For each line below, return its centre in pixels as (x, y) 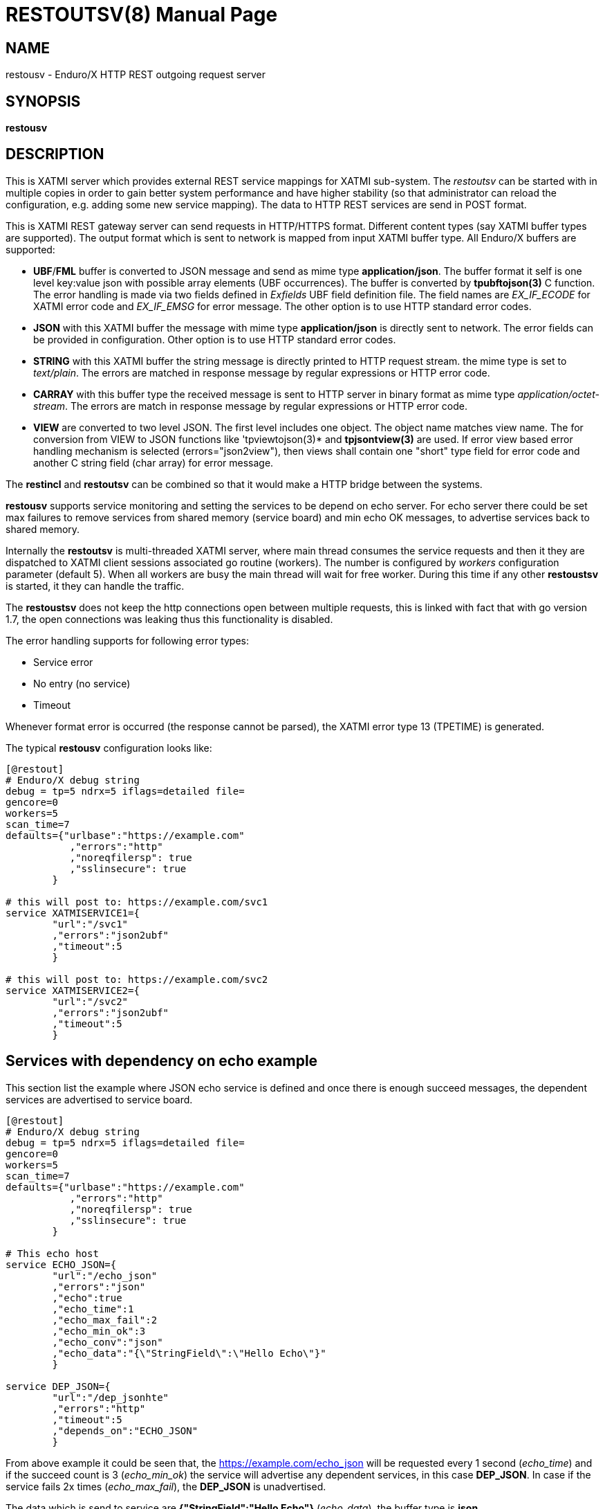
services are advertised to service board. (99, 1099)
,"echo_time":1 (93, 1309)
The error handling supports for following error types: (128, 640)
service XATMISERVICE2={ (73, 990)
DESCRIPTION (55, 154)
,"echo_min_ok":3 (99, 1331)
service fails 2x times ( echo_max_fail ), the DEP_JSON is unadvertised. (166, 1486)
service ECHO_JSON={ (61, 1264)
